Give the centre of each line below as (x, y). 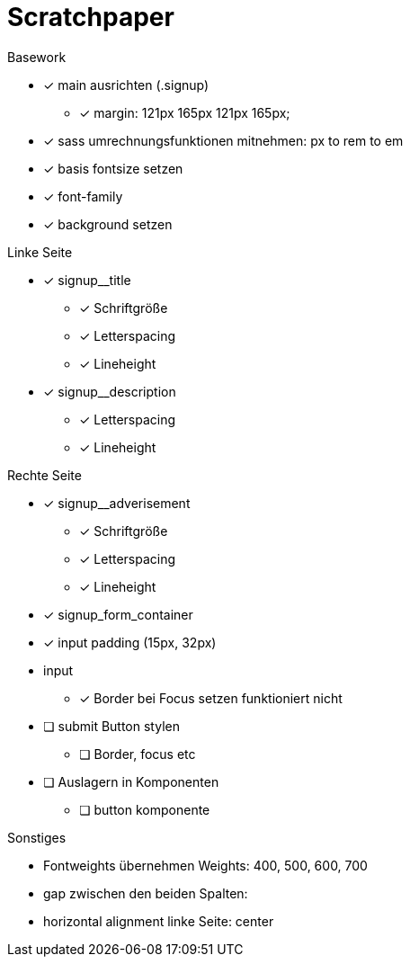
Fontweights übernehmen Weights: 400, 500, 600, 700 (205, 865)
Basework (37, 57)
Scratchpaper (91, 17)
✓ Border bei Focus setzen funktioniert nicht (211, 698)
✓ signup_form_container (118, 614)
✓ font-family (83, 196)
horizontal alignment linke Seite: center (159, 921)
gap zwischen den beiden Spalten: (146, 893)
